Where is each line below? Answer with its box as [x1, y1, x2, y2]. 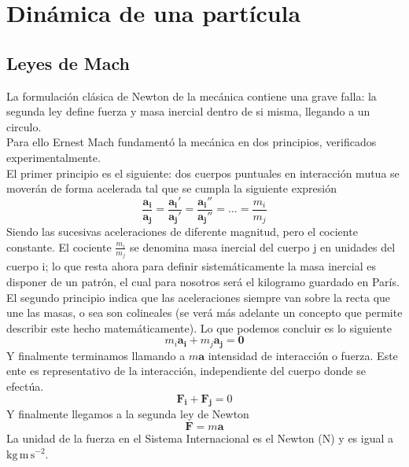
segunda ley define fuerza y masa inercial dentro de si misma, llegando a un [6, 103, 370, 120]
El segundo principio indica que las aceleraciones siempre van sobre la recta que [6, 289, 391, 305]
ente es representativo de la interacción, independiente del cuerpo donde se [6, 362, 366, 379]
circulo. [6, 118, 42, 134]
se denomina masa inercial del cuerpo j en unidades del [130, 238, 396, 255]
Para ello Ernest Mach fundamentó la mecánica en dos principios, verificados [6, 134, 377, 150]
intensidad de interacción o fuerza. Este [208, 347, 398, 363]
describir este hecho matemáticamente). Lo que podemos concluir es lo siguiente [6, 319, 392, 336]
